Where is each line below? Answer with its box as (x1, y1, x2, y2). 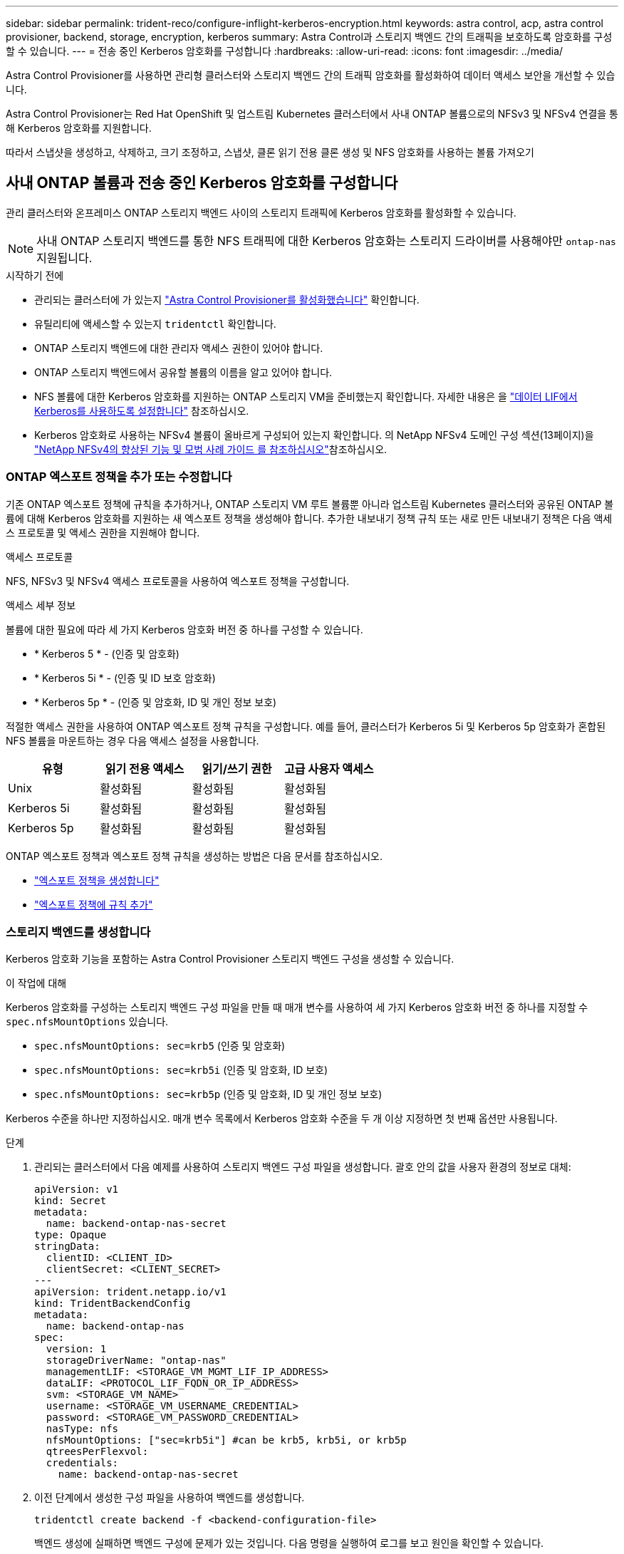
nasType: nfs (46, 1423, 119, 1435)
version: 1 (46, 1343, 107, 1355)
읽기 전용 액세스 (105, 761, 184, 776)
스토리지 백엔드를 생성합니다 (6, 924, 151, 939)
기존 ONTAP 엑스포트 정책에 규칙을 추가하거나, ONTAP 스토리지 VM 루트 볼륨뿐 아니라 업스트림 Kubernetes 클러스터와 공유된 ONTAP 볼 (6, 497, 614, 510)
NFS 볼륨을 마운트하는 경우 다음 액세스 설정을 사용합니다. (6, 734, 259, 747)
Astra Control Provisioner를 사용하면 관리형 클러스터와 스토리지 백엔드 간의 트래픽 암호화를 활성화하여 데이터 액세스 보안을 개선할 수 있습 (6, 69, 615, 81)
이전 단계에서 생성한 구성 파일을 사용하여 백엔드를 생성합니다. (34, 1491, 305, 1504)
